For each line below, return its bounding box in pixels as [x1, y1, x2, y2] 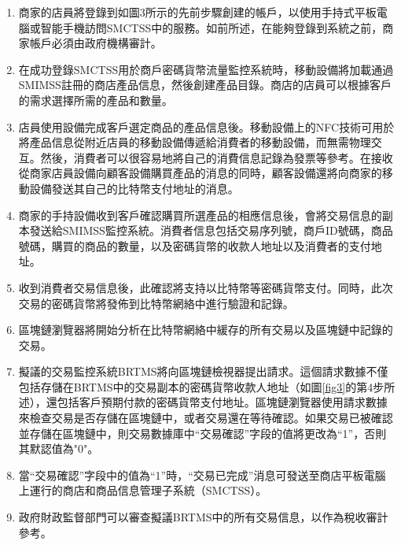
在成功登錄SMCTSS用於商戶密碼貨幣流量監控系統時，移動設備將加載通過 [18, 61, 394, 77]
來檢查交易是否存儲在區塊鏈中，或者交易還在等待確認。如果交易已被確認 [18, 410, 393, 426]
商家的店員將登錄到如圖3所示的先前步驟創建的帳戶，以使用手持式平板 [18, 4, 377, 20]
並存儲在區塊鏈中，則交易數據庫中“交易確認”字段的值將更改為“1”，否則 [18, 425, 387, 441]
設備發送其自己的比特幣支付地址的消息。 [29, 180, 239, 196]
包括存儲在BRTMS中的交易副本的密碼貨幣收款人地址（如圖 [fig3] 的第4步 [18, 378, 384, 395]
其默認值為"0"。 [18, 440, 99, 457]
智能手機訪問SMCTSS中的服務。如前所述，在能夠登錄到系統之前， [40, 19, 383, 35]
